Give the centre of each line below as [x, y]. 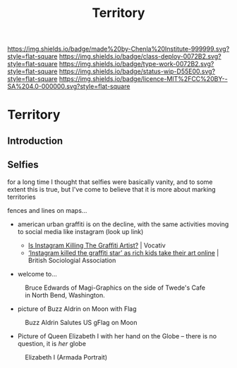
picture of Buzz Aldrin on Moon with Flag [77, 309]
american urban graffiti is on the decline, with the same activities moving [123, 224]
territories [22, 197]
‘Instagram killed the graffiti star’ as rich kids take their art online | [123, 252]
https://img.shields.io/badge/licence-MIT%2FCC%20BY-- [143, 79]
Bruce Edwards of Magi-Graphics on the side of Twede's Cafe [115, 288]
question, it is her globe [52, 343]
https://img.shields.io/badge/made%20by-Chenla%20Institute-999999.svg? [119, 49]
